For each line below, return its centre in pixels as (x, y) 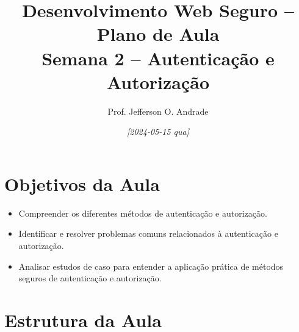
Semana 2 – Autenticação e (158, 58)
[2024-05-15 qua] (158, 132)
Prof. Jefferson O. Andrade (158, 111)
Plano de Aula (158, 34)
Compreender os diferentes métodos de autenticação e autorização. (143, 213)
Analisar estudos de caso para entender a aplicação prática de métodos (151, 266)
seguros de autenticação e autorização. (90, 278)
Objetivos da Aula (82, 183)
